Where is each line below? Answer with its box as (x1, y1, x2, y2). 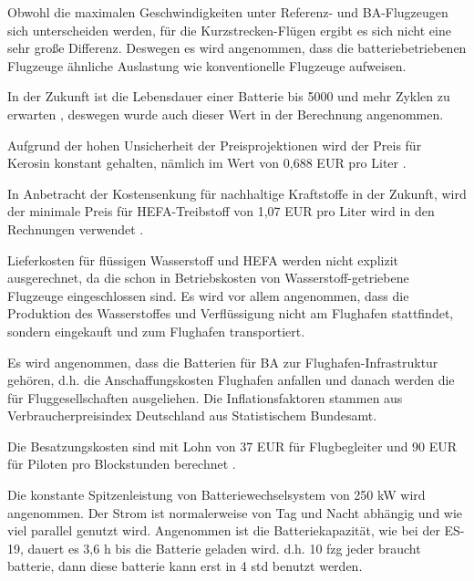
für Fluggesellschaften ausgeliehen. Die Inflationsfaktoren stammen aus (7, 388, 403, 407)
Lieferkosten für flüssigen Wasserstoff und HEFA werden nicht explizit (7, 250, 398, 269)
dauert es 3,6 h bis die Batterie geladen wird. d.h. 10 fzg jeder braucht (27, 538, 421, 557)
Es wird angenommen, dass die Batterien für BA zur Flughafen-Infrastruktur (7, 352, 438, 371)
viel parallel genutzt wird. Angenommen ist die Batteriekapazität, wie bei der (7, 521, 440, 540)
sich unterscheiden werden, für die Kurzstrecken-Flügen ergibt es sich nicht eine (7, 20, 451, 39)
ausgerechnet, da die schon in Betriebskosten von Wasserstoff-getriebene (7, 268, 409, 287)
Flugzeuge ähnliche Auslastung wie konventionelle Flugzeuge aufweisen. (7, 56, 407, 75)
